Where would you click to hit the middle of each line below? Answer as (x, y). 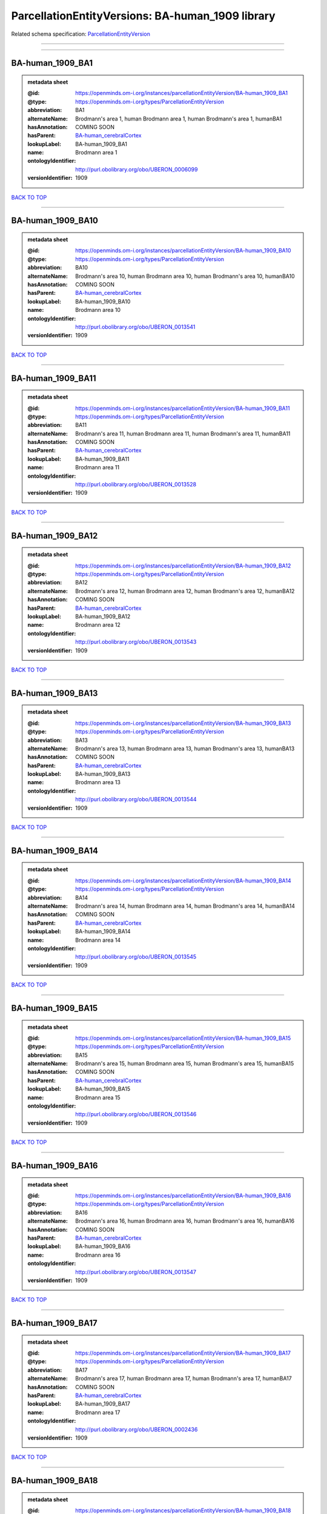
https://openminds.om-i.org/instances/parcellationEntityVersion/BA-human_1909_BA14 (183, 881)
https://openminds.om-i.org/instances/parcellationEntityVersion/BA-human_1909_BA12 (183, 566)
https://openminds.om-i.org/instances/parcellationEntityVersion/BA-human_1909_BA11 (183, 408)
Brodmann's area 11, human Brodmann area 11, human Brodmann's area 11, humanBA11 (183, 434)
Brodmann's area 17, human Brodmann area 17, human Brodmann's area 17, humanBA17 (183, 1378)
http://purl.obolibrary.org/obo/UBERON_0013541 (135, 326)
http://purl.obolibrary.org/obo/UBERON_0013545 (136, 957)
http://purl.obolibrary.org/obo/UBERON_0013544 (136, 799)
